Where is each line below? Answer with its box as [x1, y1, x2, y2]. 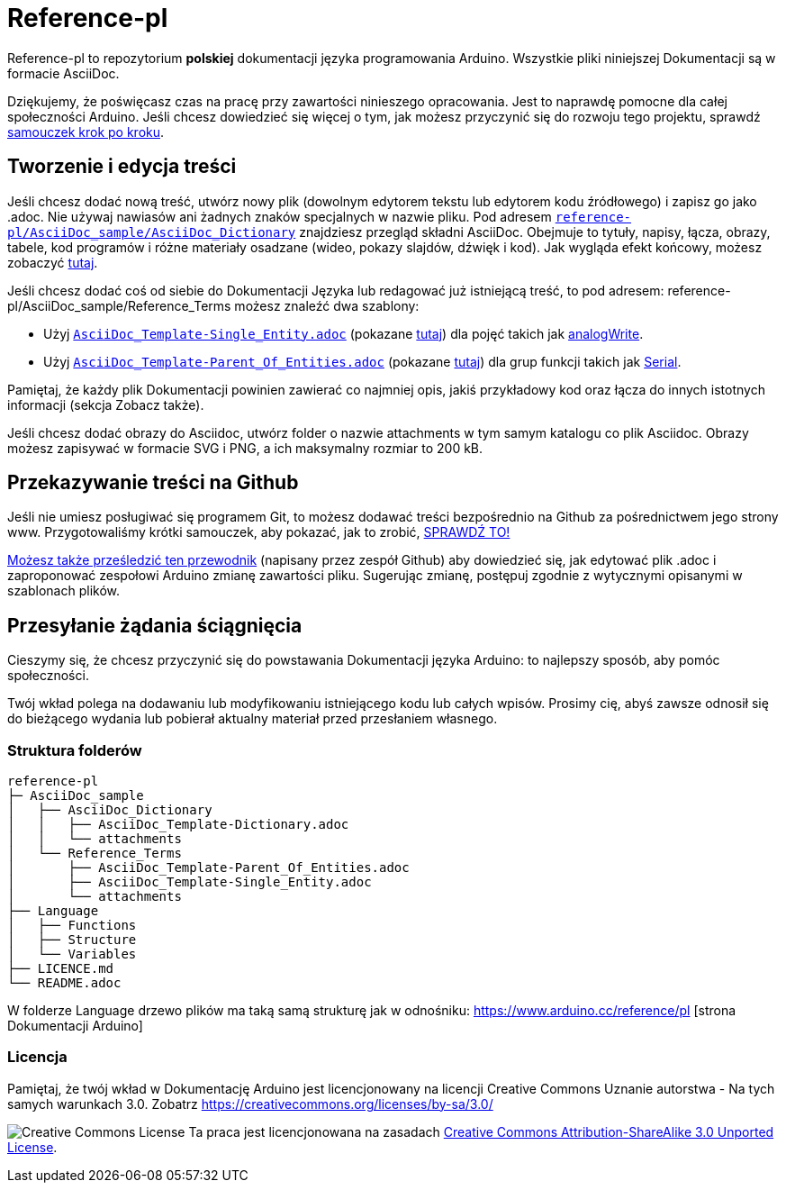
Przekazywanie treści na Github [7, 471, 299, 495]
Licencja [7, 1048, 68, 1067]
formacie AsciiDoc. [7, 65, 120, 81]
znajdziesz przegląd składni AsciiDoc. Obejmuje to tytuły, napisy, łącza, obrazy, [299, 223, 771, 240]
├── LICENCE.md [7, 961, 114, 977]
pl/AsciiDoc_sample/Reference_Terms [7, 297, 231, 313]
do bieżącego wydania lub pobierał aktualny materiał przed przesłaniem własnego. [7, 711, 498, 727]
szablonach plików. [7, 583, 121, 599]
